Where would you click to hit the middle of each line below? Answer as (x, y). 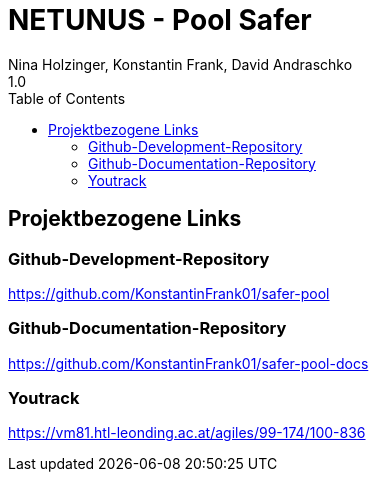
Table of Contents (67, 98)
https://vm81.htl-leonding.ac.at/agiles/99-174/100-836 (187, 433)
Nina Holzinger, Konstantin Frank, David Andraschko (180, 64)
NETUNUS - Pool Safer (160, 20)
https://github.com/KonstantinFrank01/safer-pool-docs (188, 363)
